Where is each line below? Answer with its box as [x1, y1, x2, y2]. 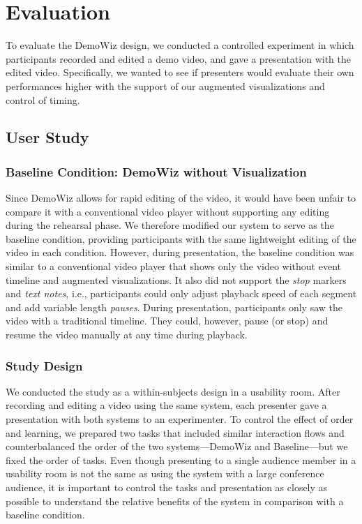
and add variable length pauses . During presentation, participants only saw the [6, 299, 342, 314]
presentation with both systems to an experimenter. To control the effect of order [6, 412, 354, 426]
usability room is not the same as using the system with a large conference [6, 466, 324, 481]
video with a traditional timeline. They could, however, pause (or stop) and [6, 313, 329, 328]
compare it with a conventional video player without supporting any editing [6, 204, 330, 218]
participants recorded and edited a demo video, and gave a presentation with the [6, 51, 351, 66]
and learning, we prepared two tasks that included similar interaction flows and [6, 425, 345, 440]
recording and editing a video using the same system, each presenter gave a [6, 398, 327, 412]
